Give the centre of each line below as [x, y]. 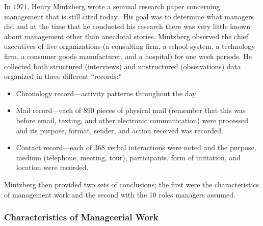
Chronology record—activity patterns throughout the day [106, 93]
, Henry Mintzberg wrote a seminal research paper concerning [124, 6]
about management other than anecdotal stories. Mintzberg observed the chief [126, 36]
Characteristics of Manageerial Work [81, 217]
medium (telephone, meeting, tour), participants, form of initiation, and [128, 157]
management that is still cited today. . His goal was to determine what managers [129, 16]
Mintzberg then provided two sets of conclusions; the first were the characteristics [132, 184]
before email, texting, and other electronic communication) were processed [132, 120]
